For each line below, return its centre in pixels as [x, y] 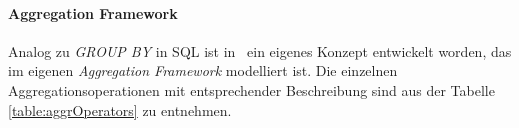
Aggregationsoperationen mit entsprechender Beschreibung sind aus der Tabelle [251, 89]
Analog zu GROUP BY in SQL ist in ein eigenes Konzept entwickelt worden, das [260, 50]
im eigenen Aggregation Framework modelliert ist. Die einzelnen [203, 70]
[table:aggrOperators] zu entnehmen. [120, 109]
